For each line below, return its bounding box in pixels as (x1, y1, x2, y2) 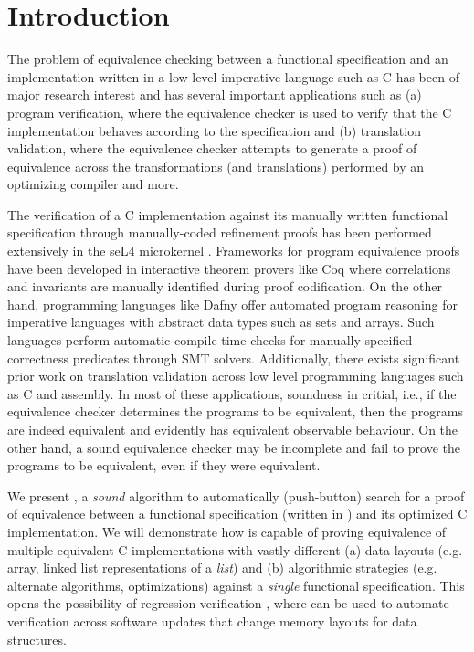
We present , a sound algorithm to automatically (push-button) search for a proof (7, 486, 465, 505)
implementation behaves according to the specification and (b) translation (7, 121, 421, 140)
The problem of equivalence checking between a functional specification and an (7, 49, 448, 68)
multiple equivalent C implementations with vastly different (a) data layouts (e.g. (7, 540, 463, 559)
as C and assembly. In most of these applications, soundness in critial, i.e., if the (7, 384, 457, 403)
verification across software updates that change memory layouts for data (7, 611, 417, 630)
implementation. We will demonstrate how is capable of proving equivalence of (7, 521, 447, 541)
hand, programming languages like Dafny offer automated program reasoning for (7, 294, 458, 313)
